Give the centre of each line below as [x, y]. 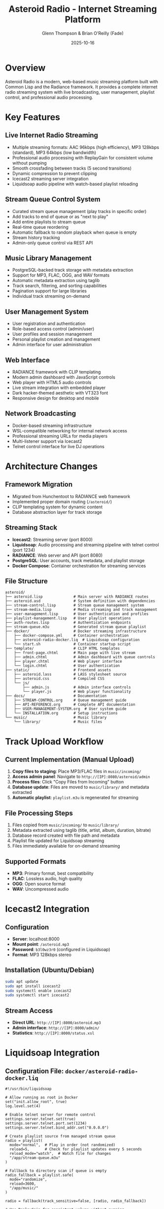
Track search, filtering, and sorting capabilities [59, 286]
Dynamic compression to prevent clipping [54, 173]
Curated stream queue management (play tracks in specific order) [79, 211]
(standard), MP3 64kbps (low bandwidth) [54, 152]
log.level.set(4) [23, 1106]
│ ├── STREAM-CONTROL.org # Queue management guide [66, 700]
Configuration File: [34, 1071]
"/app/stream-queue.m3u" [35, 1158]
